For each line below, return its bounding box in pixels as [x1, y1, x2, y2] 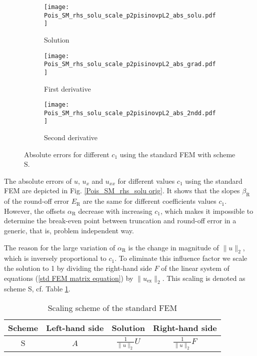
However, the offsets [4, 205, 65, 216]
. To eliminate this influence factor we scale [114, 253, 247, 263]
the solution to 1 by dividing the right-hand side [4, 263, 152, 273]
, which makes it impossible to [160, 205, 253, 216]
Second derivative [44, 132, 97, 143]
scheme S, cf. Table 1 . [4, 283, 70, 294]
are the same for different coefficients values [82, 196, 216, 206]
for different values [117, 175, 175, 186]
